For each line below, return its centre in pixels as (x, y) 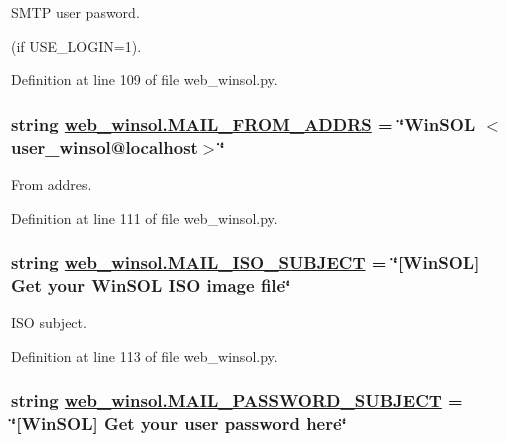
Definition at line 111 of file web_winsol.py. (144, 217)
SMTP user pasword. (75, 12)
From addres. (51, 183)
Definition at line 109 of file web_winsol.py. (144, 79)
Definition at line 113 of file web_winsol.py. (144, 355)
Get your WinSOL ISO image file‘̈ (151, 284)
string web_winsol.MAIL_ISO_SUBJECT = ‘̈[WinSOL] (245, 262)
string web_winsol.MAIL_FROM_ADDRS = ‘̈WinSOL (243, 123)
